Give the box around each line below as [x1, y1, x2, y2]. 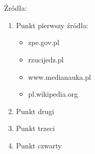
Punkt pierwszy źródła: [16, 19, 89, 30]
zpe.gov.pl [28, 37, 59, 48]
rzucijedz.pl [28, 54, 64, 64]
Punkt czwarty [16, 140, 62, 150]
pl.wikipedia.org [28, 89, 78, 99]
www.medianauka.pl [28, 71, 91, 82]
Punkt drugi [16, 105, 54, 116]
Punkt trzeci [16, 123, 55, 134]
